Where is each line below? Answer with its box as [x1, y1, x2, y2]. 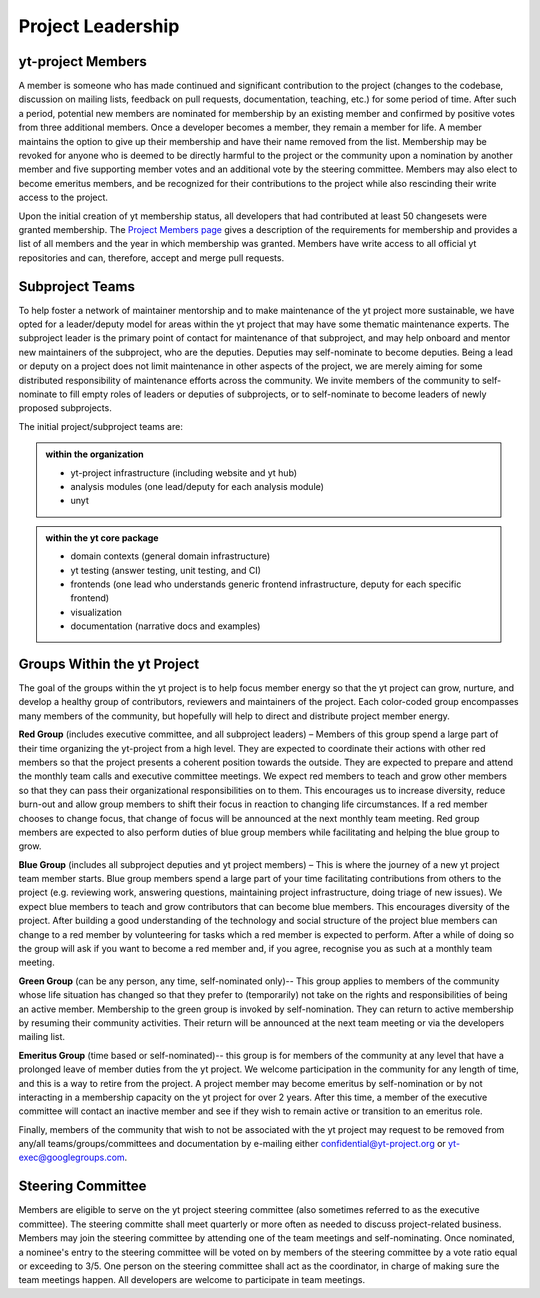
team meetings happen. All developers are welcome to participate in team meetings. [18, 1274, 366, 1286]
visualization [70, 606, 122, 618]
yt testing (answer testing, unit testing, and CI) [70, 564, 262, 576]
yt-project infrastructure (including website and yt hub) [70, 466, 298, 479]
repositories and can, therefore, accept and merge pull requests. [18, 251, 285, 264]
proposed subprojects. [18, 402, 112, 414]
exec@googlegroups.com [18, 1151, 125, 1164]
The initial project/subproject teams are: [18, 420, 184, 432]
